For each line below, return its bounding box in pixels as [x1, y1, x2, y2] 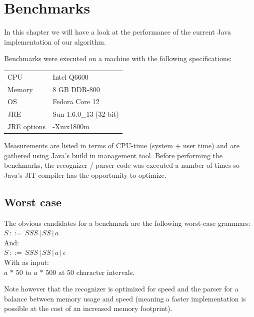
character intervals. [76, 266, 135, 277]
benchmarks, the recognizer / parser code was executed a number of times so [4, 160, 240, 170]
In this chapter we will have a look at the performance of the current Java [4, 27, 231, 37]
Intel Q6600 [52, 71, 88, 82]
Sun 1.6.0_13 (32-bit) [52, 109, 119, 119]
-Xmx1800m [52, 121, 90, 132]
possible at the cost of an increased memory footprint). [4, 303, 172, 313]
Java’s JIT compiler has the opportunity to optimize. [4, 169, 166, 180]
